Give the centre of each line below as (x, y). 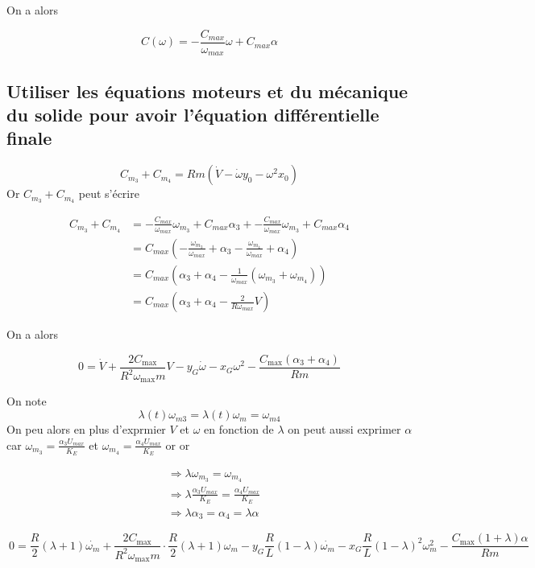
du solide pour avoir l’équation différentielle (193, 114)
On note (27, 401)
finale (29, 138)
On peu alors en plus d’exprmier (86, 429)
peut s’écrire (109, 193)
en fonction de (239, 429)
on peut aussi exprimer (344, 429)
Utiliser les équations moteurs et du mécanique (207, 91)
